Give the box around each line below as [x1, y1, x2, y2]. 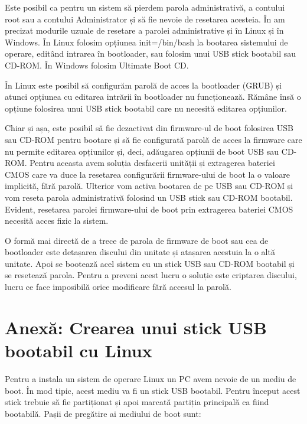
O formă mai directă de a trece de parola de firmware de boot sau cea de [5, 234, 269, 246]
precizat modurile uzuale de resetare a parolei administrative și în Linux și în [5, 24, 284, 37]
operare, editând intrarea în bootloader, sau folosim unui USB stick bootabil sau [5, 47, 296, 60]
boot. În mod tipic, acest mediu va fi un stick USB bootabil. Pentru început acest [5, 384, 301, 396]
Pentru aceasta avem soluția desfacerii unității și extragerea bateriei [30, 156, 275, 169]
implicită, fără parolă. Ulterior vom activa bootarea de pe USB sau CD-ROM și [5, 180, 293, 192]
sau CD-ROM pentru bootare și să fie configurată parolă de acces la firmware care [5, 133, 302, 145]
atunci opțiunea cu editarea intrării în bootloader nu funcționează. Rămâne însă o [5, 90, 301, 103]
